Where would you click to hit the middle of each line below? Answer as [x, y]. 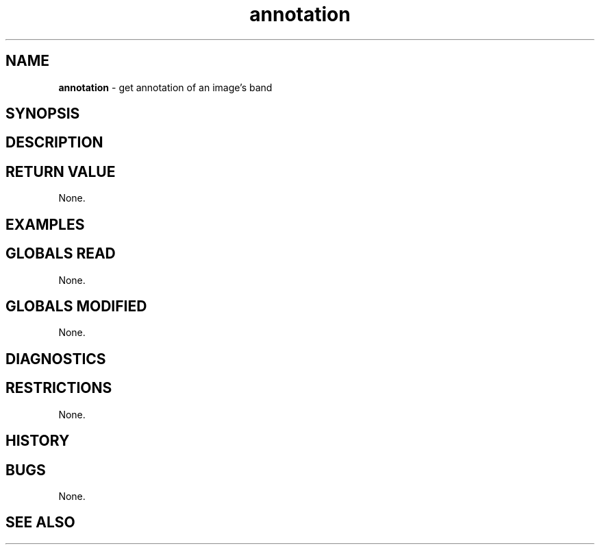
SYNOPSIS [43, 114]
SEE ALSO [40, 523]
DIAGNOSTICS [56, 359]
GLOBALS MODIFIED [76, 306]
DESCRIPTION [54, 143]
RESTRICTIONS [59, 388]
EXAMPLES [45, 224]
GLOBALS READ [61, 254]
